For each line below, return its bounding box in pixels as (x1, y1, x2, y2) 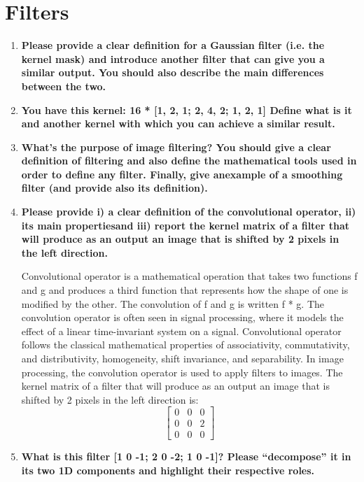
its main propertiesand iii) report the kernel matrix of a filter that (21, 218, 350, 232)
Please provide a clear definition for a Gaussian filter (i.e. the (21, 38, 325, 52)
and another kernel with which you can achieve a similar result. (21, 116, 335, 131)
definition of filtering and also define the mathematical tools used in (21, 153, 357, 168)
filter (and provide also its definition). (21, 180, 208, 195)
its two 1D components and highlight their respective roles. (21, 463, 315, 478)
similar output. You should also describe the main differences (21, 65, 324, 80)
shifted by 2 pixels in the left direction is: (21, 392, 199, 406)
